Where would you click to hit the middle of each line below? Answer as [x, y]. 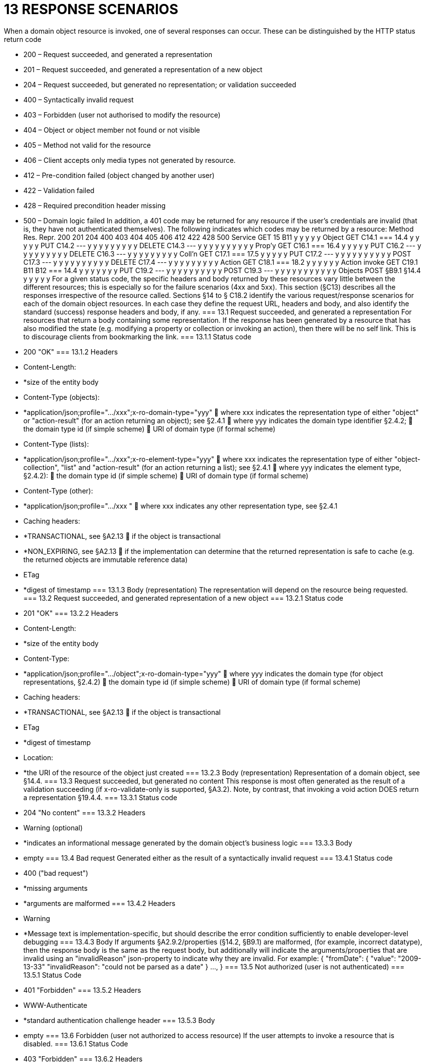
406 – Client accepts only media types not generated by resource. [130, 160]
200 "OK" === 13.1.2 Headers [71, 352]
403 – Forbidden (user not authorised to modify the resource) [122, 115]
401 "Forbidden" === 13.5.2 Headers [82, 990]
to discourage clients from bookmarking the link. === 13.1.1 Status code [138, 336]
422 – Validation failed [59, 190]
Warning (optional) [53, 827]
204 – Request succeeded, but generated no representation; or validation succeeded [160, 84]
